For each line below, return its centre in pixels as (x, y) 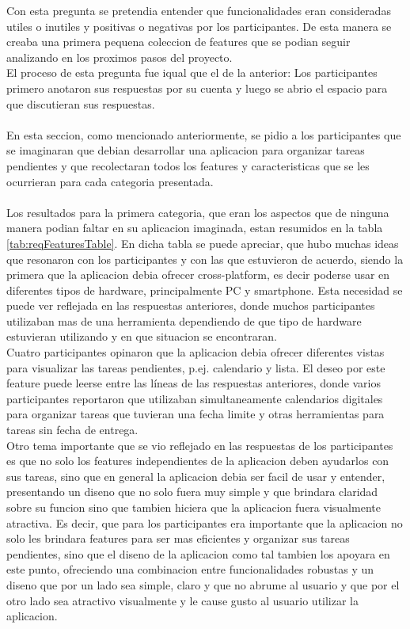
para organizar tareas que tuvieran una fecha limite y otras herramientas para (196, 414)
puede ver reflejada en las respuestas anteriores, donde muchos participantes (191, 305)
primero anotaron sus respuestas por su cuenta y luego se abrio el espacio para (197, 88)
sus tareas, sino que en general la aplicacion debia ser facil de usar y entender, (196, 476)
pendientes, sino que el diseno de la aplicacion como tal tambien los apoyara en (198, 553)
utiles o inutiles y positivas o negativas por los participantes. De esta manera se (199, 26)
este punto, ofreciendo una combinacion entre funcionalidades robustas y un (190, 569)
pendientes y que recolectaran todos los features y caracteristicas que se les (188, 165)
